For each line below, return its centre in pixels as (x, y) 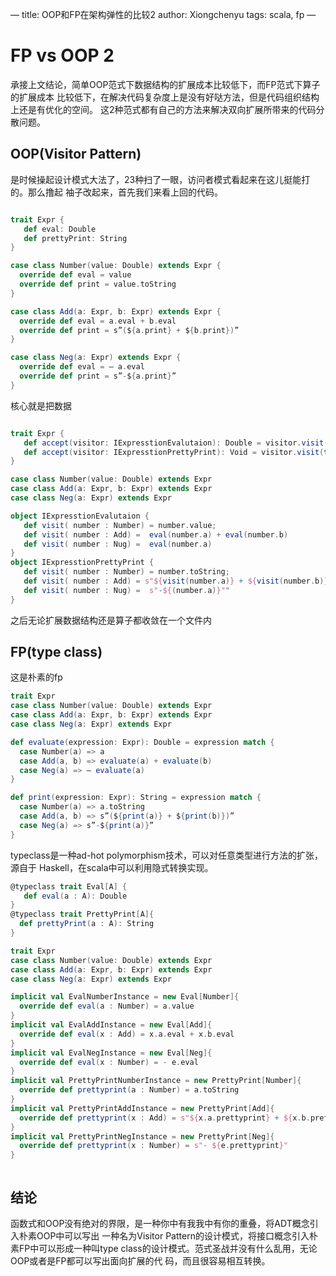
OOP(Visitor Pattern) (76, 154)
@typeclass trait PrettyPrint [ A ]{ (82, 914)
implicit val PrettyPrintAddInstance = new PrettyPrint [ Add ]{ (142, 1108)
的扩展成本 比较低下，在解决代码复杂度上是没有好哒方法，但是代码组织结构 (165, 97)
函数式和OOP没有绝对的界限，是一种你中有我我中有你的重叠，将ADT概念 (160, 1223)
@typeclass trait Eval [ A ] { (69, 886)
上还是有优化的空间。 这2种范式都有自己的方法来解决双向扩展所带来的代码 (163, 109)
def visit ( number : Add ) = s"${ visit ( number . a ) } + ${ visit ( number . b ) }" (178, 581)
